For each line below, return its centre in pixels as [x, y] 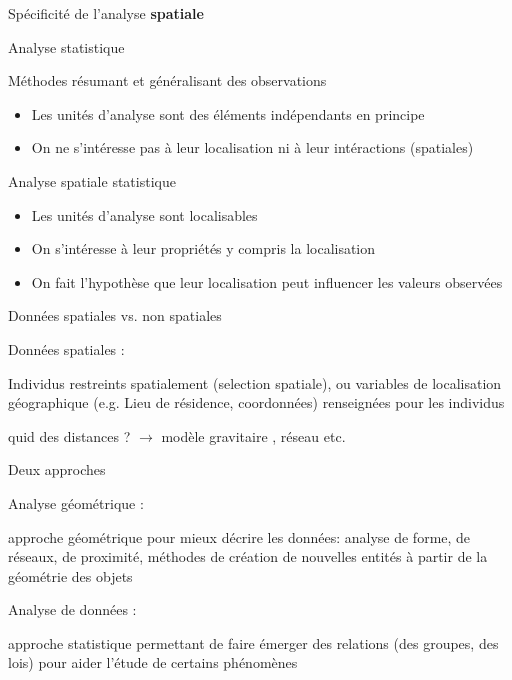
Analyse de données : [72, 609]
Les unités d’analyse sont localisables [144, 214]
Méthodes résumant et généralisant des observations [167, 80]
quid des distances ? [69, 435]
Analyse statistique [66, 46]
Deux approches [57, 469]
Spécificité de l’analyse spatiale [106, 13]
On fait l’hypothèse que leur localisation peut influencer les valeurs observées [267, 281]
